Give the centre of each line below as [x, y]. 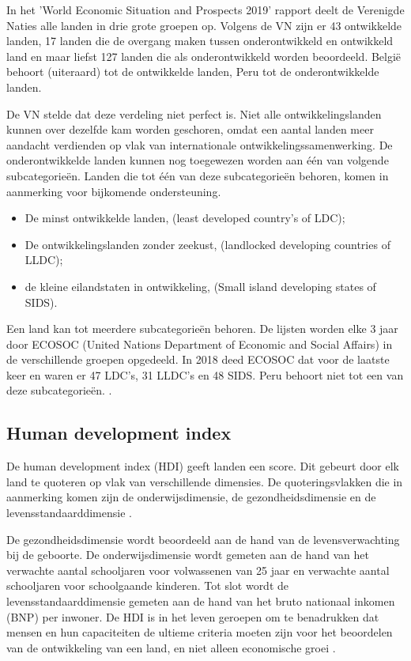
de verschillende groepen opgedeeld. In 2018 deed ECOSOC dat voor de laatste [198, 359]
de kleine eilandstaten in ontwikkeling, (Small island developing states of [200, 286]
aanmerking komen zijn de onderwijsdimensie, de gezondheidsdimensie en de [191, 497]
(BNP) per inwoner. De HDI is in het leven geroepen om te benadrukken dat [193, 616]
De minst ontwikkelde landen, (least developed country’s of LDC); [185, 218]
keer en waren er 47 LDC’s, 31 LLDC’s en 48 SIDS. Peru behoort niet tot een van [205, 374]
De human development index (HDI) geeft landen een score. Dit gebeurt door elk [203, 466]
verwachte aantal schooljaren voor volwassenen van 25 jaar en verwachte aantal [198, 570]
